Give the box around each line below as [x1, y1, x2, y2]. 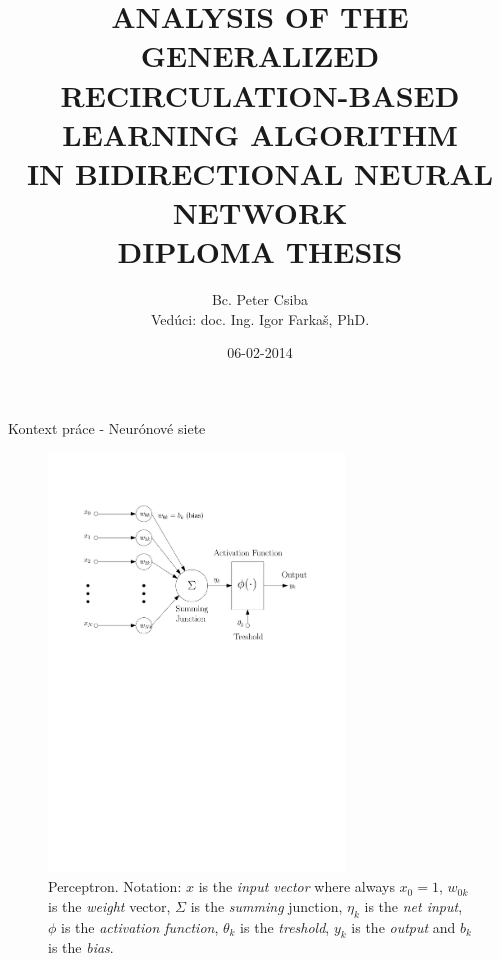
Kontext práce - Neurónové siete [8, 418, 206, 439]
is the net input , [364, 895, 463, 916]
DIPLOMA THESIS [117, 231, 403, 272]
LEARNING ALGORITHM [62, 113, 458, 154]
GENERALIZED [140, 35, 380, 76]
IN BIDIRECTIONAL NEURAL [26, 152, 494, 193]
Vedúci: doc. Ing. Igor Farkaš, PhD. [150, 308, 370, 329]
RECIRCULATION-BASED [60, 74, 460, 115]
